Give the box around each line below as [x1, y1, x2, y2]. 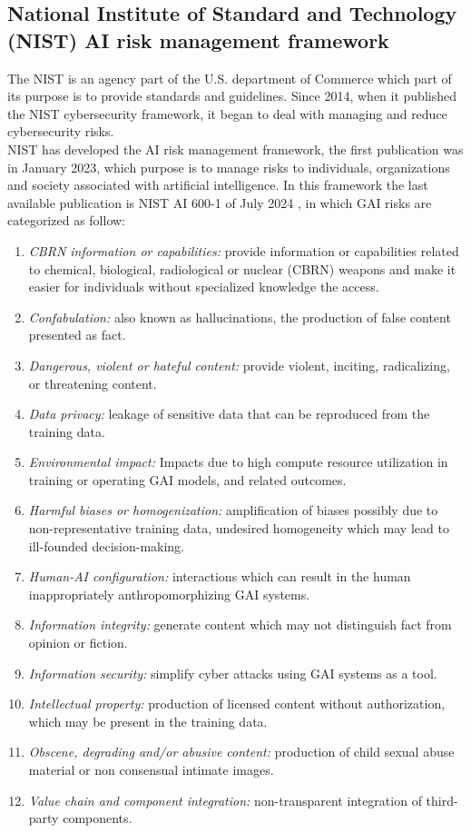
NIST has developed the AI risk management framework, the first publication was [7, 139, 464, 158]
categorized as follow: [7, 211, 125, 230]
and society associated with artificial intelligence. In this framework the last [7, 175, 428, 194]
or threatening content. [28, 373, 157, 392]
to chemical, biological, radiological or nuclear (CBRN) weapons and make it [28, 259, 456, 278]
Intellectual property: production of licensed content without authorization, [28, 694, 446, 713]
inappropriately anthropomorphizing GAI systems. [28, 584, 310, 603]
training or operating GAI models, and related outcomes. [28, 470, 347, 489]
